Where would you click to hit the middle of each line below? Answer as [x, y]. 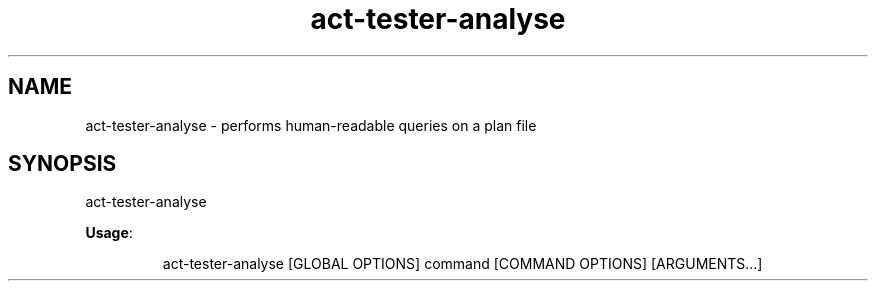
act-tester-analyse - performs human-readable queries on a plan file [311, 125]
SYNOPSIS [62, 164]
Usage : [109, 233]
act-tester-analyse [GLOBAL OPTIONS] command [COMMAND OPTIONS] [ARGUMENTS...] [462, 264]
